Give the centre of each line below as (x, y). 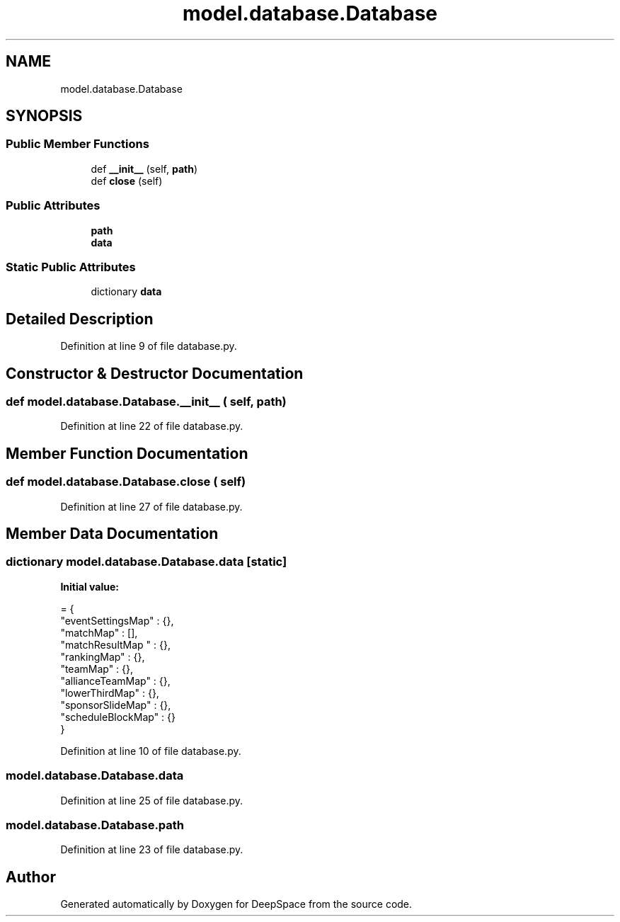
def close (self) (127, 181)
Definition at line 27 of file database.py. (151, 506)
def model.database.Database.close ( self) (126, 482)
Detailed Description (80, 319)
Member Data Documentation (112, 534)
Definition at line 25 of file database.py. (152, 800)
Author (31, 877)
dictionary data (126, 292)
